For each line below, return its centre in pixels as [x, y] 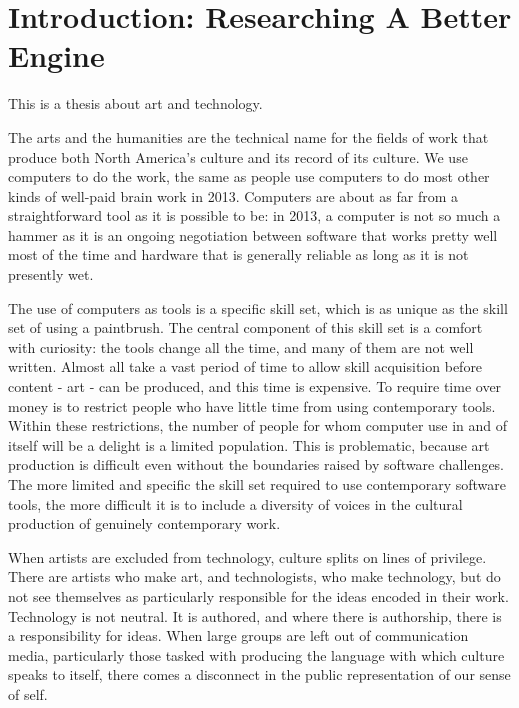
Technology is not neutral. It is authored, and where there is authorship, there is [255, 615]
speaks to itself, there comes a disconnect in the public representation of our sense [259, 674]
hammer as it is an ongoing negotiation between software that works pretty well [253, 234]
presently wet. [51, 274]
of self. [28, 693]
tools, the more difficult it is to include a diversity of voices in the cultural [235, 503]
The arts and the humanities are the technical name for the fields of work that [248, 136]
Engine [56, 55]
